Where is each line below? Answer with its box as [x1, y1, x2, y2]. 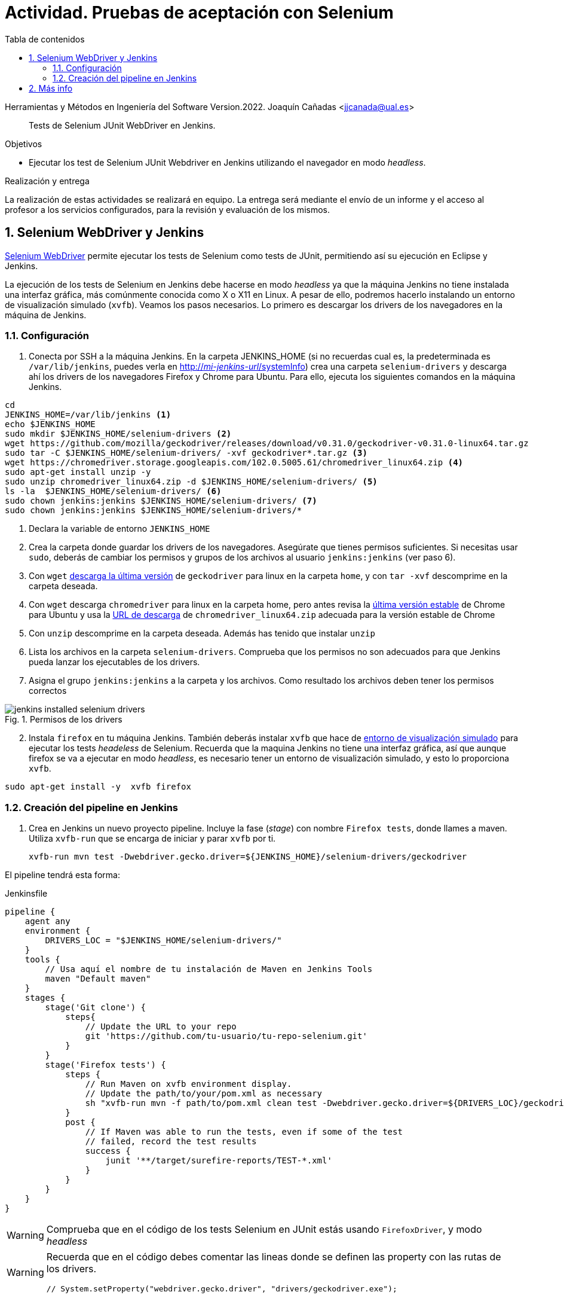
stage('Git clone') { [45, 1003, 146, 1013]
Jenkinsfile [5, 888, 48, 899]
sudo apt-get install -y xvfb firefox [5, 782, 191, 792]
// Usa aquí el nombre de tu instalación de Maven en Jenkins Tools [45, 964, 373, 974]
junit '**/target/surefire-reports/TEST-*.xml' [105, 1156, 332, 1166]
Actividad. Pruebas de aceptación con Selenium [5, 2, 394, 23]
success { [85, 1146, 131, 1156]
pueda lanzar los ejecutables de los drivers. [29, 657, 200, 668]
